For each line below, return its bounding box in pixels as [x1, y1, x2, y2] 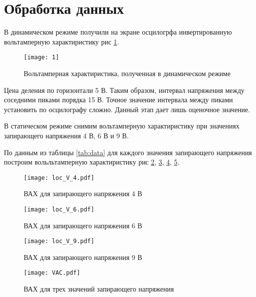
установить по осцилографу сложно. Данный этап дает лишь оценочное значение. [4, 104, 250, 114]
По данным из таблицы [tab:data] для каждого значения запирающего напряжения [4, 147, 252, 157]
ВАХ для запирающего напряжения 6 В [24, 220, 143, 230]
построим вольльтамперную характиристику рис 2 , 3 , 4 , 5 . [4, 157, 180, 167]
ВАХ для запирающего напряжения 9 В [24, 252, 143, 262]
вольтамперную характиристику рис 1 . [4, 36, 119, 46]
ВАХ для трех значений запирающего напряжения [24, 284, 174, 294]
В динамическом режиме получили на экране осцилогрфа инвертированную [4, 27, 232, 37]
